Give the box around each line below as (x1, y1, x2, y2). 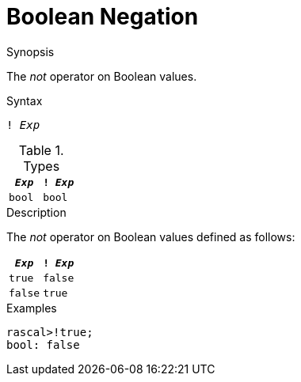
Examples (6, 301, 57, 315)
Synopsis (6, 44, 55, 59)
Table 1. (18, 142, 64, 158)
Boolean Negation (6, 3, 199, 30)
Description (6, 205, 67, 219)
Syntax (6, 93, 43, 108)
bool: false (6, 338, 80, 351)
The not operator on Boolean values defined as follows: (6, 229, 295, 244)
